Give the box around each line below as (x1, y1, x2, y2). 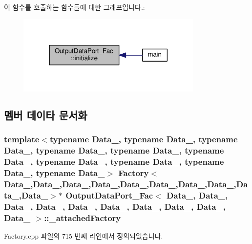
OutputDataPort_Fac (65, 189, 153, 201)
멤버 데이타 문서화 (4, 107, 87, 122)
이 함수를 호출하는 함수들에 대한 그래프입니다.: (4, 2, 145, 12)
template (4, 133, 40, 145)
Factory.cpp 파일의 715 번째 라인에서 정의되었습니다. (4, 231, 163, 241)
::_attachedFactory (44, 211, 121, 223)
